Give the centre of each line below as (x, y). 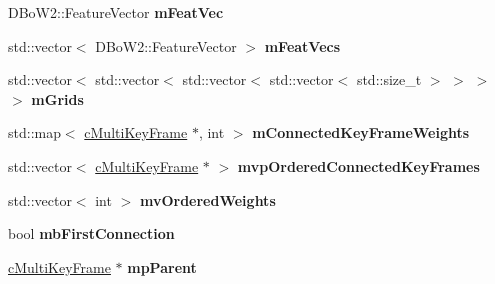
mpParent (162, 266)
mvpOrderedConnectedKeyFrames (358, 165)
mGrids (57, 98)
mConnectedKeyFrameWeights (361, 132)
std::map (34, 132)
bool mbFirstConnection (91, 233)
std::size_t (389, 79)
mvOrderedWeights (207, 199)
